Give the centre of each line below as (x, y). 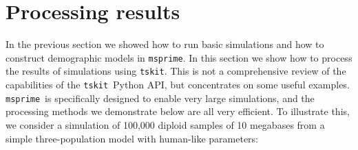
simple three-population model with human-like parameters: (132, 138)
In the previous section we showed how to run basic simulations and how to (165, 44)
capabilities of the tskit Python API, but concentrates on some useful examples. (178, 85)
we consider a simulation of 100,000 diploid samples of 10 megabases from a (165, 124)
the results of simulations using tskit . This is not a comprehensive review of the (176, 71)
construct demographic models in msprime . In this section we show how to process (179, 57)
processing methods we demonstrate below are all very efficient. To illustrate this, (178, 111)
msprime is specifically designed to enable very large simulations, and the (160, 98)
